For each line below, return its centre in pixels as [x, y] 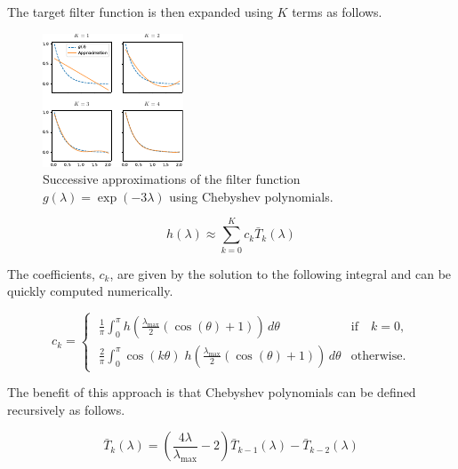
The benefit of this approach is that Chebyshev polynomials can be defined [212, 392]
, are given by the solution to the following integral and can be [281, 273]
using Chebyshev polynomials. [251, 196]
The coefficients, [51, 273]
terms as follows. [337, 12]
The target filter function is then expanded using [140, 12]
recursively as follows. [66, 409]
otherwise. [378, 356]
